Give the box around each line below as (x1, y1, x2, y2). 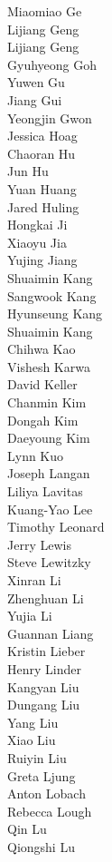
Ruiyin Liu (7, 748, 67, 767)
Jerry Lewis (7, 534, 71, 553)
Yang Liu (7, 712, 59, 731)
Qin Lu (7, 819, 47, 838)
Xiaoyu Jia (7, 232, 67, 251)
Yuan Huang (7, 179, 77, 198)
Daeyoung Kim (7, 428, 90, 447)
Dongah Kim (7, 410, 79, 429)
